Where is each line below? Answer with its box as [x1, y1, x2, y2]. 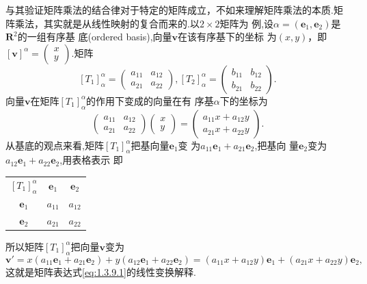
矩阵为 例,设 [219, 16, 274, 30]
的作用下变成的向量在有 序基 [86, 93, 214, 107]
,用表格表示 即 [59, 153, 123, 167]
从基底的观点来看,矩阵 [5, 138, 104, 152]
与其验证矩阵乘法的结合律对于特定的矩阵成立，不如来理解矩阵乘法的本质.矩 [5, 3, 343, 16]
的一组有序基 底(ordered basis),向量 [17, 29, 172, 44]
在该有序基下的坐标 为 [178, 29, 277, 44]
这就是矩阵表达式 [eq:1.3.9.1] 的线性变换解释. [5, 264, 196, 279]
